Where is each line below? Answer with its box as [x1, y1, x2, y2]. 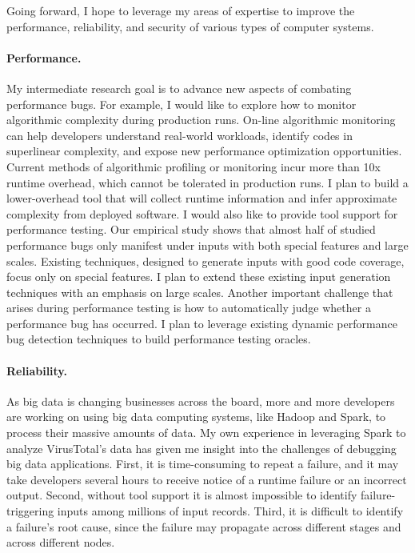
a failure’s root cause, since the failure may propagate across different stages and [6, 518, 401, 535]
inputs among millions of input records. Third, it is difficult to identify [57, 503, 404, 519]
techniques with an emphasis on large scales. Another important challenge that [6, 283, 393, 300]
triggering [6, 503, 54, 519]
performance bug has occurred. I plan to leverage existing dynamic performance [6, 315, 397, 331]
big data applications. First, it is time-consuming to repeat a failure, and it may [6, 455, 399, 472]
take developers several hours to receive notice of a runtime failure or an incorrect [6, 471, 407, 487]
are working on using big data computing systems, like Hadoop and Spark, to [6, 408, 386, 425]
